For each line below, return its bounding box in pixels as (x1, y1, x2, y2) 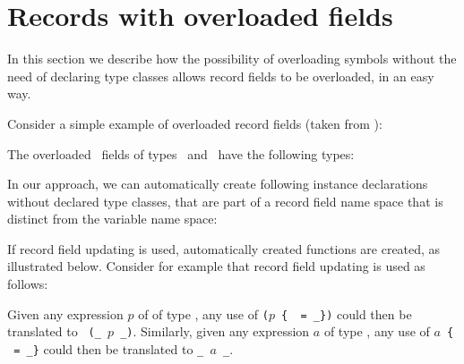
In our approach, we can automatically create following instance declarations (7, 174, 428, 193)
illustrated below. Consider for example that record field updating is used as (7, 257, 425, 275)
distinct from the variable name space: (7, 209, 218, 228)
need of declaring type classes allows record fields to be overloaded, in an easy (7, 66, 434, 85)
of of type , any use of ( (138, 304, 269, 323)
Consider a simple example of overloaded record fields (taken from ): (7, 114, 382, 132)
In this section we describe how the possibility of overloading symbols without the (7, 49, 457, 68)
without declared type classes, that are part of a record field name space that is (7, 191, 443, 210)
